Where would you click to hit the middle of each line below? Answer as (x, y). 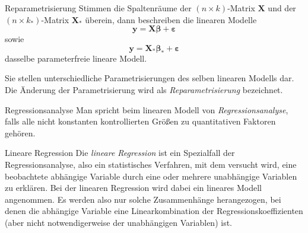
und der (282, 8)
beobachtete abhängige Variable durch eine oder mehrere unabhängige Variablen (151, 176)
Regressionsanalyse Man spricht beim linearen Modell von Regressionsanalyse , (147, 109)
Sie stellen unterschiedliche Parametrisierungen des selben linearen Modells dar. (150, 78)
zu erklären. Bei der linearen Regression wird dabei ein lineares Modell (133, 188)
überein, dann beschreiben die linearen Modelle (171, 19)
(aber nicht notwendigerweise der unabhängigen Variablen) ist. (119, 222)
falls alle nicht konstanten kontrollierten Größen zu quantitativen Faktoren (140, 121)
